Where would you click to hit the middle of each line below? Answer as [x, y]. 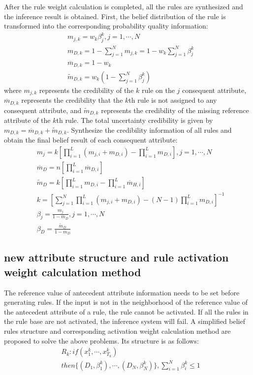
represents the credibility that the [72, 100]
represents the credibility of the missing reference [175, 110]
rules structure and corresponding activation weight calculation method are [117, 331]
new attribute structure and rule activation [116, 257]
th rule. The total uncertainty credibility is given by [135, 120]
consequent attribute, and [43, 110]
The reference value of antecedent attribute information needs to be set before [122, 292]
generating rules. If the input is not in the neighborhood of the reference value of [126, 302]
